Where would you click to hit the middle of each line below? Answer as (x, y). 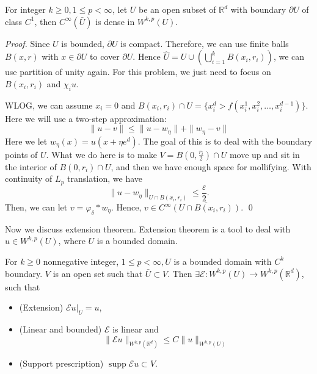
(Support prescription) (61, 363)
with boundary (258, 9)
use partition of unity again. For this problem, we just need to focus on (138, 72)
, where (72, 241)
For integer (25, 9)
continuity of (29, 178)
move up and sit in (264, 154)
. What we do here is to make (101, 154)
